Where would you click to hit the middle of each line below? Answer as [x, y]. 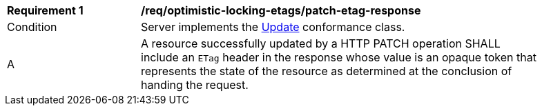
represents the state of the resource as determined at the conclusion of [327, 71]
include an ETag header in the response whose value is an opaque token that [339, 57]
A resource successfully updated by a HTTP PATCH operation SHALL [321, 43]
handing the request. [195, 85]
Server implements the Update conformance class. [273, 27]
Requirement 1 [45, 10]
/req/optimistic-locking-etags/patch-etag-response [281, 10]
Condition [32, 27]
